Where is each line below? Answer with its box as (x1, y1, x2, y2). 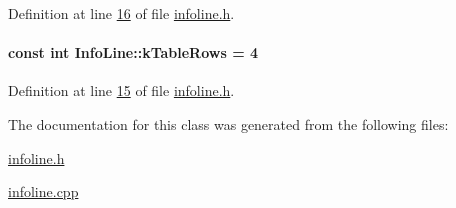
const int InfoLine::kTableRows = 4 (8, 42, 259, 63)
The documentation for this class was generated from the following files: (8, 113, 449, 134)
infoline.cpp (8, 181, 79, 202)
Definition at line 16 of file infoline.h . (8, 3, 235, 23)
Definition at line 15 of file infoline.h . (8, 80, 235, 101)
